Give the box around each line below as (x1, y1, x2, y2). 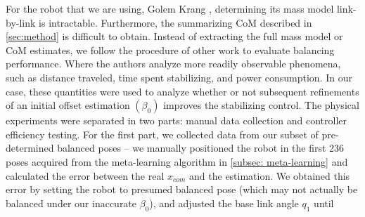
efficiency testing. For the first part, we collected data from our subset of (6, 126, 319, 141)
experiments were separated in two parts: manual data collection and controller (6, 113, 347, 128)
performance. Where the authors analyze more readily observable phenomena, (6, 56, 341, 71)
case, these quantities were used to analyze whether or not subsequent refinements (6, 84, 359, 98)
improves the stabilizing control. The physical (163, 98, 359, 112)
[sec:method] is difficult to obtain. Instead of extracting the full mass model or (6, 29, 343, 44)
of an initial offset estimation (6, 98, 130, 112)
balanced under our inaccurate (6, 195, 137, 210)
